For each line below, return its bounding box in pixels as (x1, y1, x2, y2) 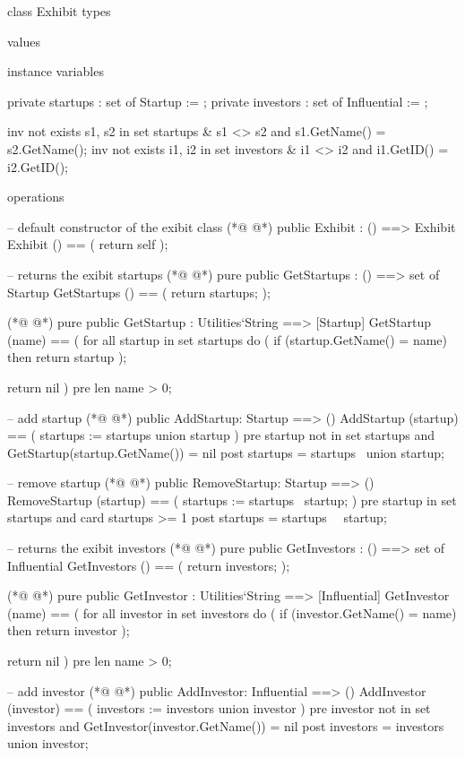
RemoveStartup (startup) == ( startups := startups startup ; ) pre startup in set (7, 490, 457, 509)
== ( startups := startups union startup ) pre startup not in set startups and (7, 426, 435, 444)
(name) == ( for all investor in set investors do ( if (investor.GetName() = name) (7, 603, 457, 622)
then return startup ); (7, 348, 127, 366)
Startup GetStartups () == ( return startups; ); (7, 282, 271, 301)
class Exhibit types (7, 2, 111, 20)
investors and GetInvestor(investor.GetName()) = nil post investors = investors (7, 716, 444, 735)
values (7, 31, 41, 50)
